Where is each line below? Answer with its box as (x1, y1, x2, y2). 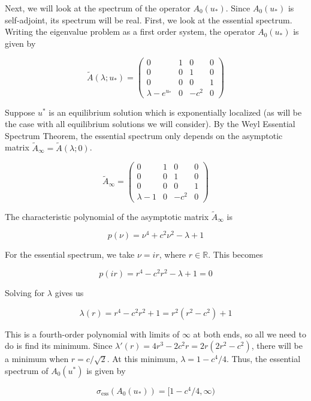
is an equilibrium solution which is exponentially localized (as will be (49, 105, 302, 118)
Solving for (5, 287, 45, 299)
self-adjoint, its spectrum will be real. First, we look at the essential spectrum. (5, 13, 292, 26)
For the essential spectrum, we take (5, 248, 135, 261)
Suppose (5, 105, 35, 118)
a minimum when (5, 352, 69, 365)
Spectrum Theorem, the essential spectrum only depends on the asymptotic (5, 129, 283, 141)
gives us (55, 287, 84, 299)
